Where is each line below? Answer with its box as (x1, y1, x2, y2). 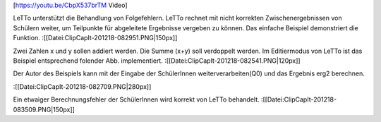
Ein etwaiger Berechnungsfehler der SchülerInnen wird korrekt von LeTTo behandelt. (13, 95, 260, 104)
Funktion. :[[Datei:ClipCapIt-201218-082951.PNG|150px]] (13, 34, 178, 42)
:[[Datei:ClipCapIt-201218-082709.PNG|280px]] (13, 82, 152, 91)
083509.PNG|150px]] (13, 105, 75, 114)
